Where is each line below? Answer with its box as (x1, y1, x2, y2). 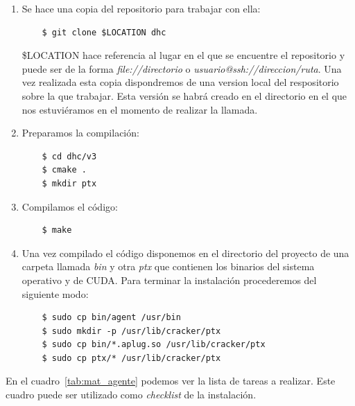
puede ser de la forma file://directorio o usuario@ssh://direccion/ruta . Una (21, 61, 342, 76)
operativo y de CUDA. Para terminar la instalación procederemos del (21, 272, 317, 287)
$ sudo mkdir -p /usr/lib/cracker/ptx (42, 326, 221, 336)
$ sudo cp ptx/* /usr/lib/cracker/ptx (42, 353, 221, 363)
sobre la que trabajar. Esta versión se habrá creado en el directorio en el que (21, 88, 347, 103)
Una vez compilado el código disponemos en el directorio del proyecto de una (21, 245, 349, 260)
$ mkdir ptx (42, 178, 97, 188)
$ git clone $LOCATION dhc (42, 27, 166, 37)
